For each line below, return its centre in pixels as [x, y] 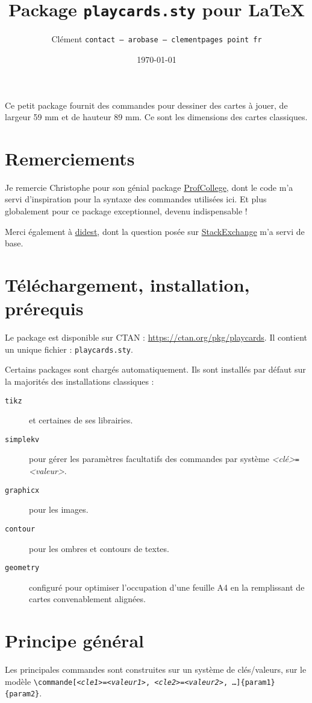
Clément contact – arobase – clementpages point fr [157, 39]
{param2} [22, 694]
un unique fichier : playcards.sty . [69, 349]
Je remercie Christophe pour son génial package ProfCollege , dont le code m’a [149, 187]
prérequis [44, 308]
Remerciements [70, 158]
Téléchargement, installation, [127, 284]
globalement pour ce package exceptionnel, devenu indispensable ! [126, 211]
